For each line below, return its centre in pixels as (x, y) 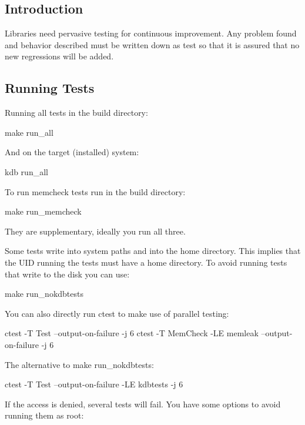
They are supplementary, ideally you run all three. (95, 231)
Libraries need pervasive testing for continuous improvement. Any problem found (151, 33)
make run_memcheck (43, 211)
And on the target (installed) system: (72, 152)
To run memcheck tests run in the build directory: (95, 191)
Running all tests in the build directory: (76, 113)
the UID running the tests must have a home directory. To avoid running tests (146, 262)
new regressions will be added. (59, 56)
